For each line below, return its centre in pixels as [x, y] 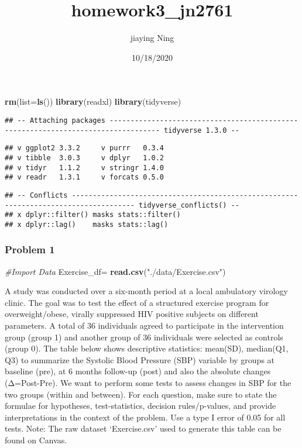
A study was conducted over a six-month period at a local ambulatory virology [146, 291]
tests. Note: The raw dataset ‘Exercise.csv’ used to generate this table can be [143, 428]
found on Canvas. [36, 440]
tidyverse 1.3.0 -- [202, 130]
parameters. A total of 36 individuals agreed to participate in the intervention [144, 325]
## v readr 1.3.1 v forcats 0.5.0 [85, 178]
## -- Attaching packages [55, 120]
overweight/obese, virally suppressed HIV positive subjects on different [132, 314]
